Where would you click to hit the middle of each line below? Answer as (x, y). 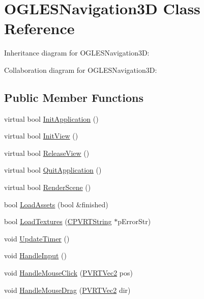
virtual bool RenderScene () (48, 187)
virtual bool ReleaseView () (47, 153)
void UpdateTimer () (37, 238)
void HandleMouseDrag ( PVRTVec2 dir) (67, 290)
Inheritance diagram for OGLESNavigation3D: (77, 53)
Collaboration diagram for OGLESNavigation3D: (81, 70)
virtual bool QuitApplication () (53, 170)
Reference (39, 28)
